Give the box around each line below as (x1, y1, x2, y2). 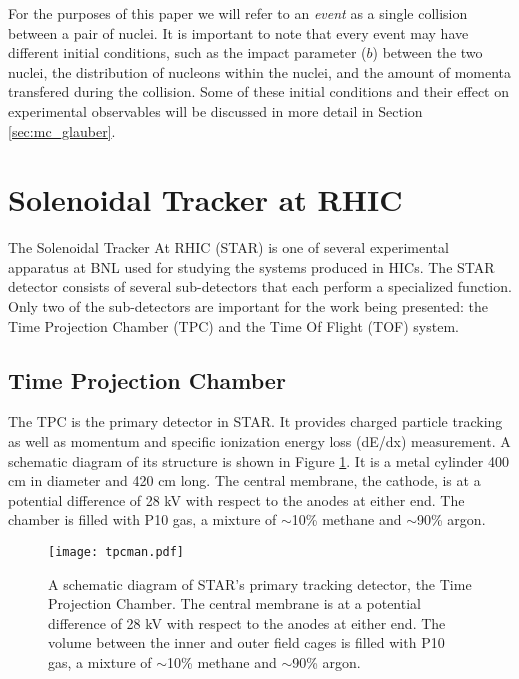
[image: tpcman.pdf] (48, 545, 185, 560)
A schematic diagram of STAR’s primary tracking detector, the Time (48, 573, 472, 594)
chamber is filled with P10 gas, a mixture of (8, 509, 277, 530)
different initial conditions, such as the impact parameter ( (8, 42, 367, 63)
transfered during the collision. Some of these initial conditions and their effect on (8, 81, 509, 102)
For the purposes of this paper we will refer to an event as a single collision (8, 3, 468, 23)
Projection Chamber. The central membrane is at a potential (48, 593, 421, 614)
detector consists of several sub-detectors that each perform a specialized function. (8, 276, 512, 297)
